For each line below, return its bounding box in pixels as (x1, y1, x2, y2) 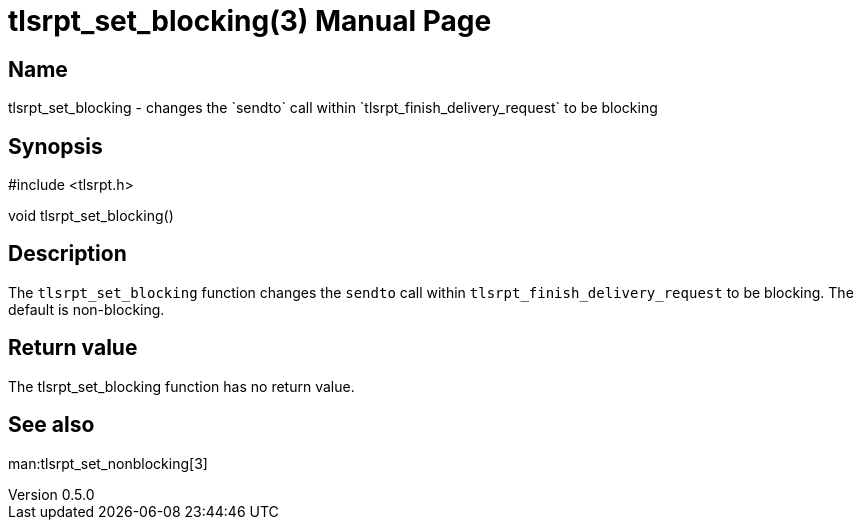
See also (8, 412, 95, 438)
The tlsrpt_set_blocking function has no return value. (8, 377, 355, 395)
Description (8, 241, 127, 267)
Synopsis (8, 133, 103, 159)
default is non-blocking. (8, 300, 165, 318)
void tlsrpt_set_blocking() (8, 207, 174, 225)
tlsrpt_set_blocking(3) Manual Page (8, 4, 492, 38)
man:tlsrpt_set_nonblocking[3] (8, 454, 208, 472)
